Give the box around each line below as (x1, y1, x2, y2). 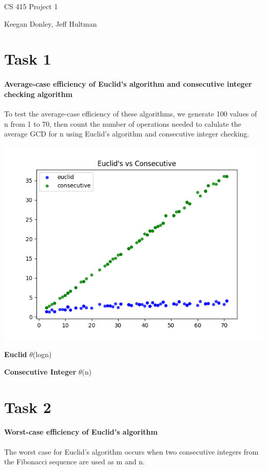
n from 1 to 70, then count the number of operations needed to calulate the (4, 118, 241, 129)
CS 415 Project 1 (4, 1, 58, 11)
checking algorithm (4, 88, 73, 99)
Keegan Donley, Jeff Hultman (4, 18, 97, 29)
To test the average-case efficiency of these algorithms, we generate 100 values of (4, 108, 257, 119)
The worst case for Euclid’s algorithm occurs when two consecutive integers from (4, 446, 259, 457)
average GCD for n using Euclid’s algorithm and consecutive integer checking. (4, 128, 250, 139)
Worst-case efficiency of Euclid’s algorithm (4, 426, 158, 437)
